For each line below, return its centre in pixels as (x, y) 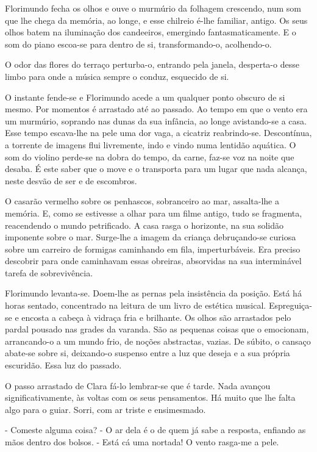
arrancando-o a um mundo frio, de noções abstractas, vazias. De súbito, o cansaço (158, 341)
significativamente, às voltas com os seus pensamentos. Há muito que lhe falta (150, 397)
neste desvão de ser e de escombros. (71, 180)
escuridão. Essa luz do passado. (63, 365)
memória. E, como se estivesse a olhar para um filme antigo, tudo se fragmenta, (154, 213)
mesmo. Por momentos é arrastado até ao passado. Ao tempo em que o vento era (156, 109)
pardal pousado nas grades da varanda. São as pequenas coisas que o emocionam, (157, 329)
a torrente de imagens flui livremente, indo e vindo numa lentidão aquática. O (151, 144)
